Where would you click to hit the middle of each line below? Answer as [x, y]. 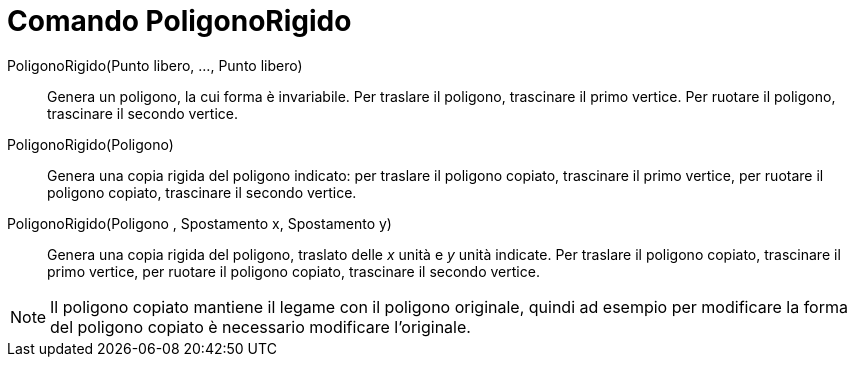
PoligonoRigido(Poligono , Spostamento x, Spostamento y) [199, 223]
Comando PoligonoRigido [179, 21]
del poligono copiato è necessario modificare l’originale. [260, 326]
